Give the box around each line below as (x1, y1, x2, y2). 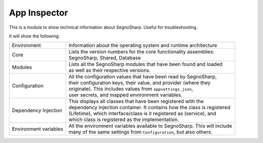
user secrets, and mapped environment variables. (68, 91, 183, 98)
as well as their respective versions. (68, 67, 151, 74)
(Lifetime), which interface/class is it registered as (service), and (68, 110, 216, 117)
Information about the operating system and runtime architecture (68, 42, 218, 49)
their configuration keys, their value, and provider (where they (68, 79, 211, 86)
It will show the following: (9, 33, 60, 39)
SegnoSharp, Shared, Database (68, 54, 141, 61)
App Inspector (9, 7, 68, 18)
